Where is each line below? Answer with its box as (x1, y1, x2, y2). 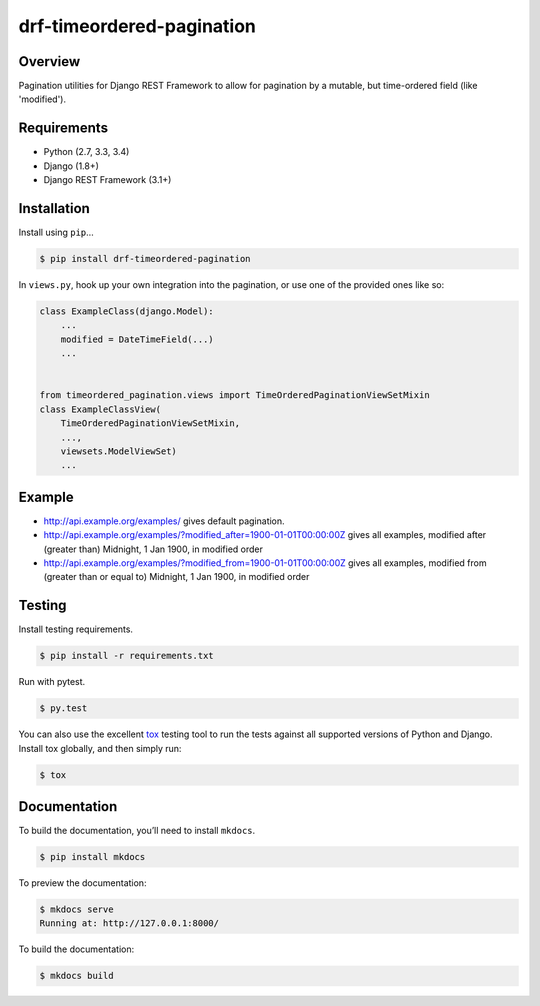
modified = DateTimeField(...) (60, 333, 214, 345)
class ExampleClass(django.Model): (39, 306, 214, 317)
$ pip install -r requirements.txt (39, 650, 214, 662)
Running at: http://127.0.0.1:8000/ (39, 918, 220, 929)
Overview (18, 53, 81, 70)
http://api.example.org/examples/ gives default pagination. (43, 515, 285, 527)
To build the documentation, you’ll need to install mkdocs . (18, 825, 256, 837)
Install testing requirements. (18, 623, 134, 635)
